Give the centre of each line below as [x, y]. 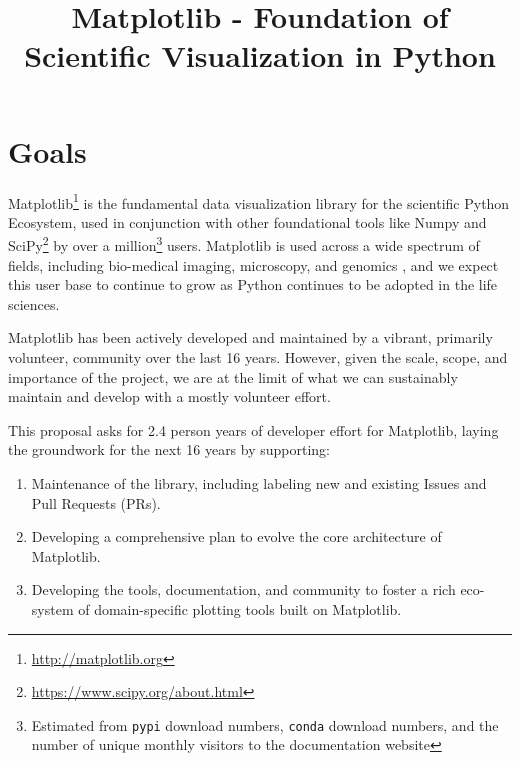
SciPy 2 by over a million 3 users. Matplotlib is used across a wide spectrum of [244, 243]
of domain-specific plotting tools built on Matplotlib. [240, 608]
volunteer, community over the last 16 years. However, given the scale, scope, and [258, 356]
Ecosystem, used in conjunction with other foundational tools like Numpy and [247, 221]
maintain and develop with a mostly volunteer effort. [169, 396]
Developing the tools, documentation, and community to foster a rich [243, 589]
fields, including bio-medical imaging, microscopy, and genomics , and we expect [253, 264]
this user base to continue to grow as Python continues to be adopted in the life [253, 284]
